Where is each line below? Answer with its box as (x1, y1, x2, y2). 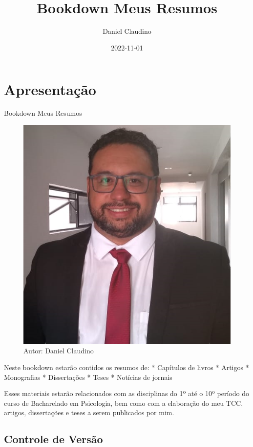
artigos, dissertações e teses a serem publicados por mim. (4, 407, 174, 418)
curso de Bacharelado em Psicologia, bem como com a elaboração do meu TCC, (4, 397, 243, 408)
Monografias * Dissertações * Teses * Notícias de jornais (4, 372, 172, 382)
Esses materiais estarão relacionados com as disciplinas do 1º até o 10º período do (4, 388, 249, 398)
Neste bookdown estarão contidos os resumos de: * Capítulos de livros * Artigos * (4, 362, 249, 372)
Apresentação (4, 79, 96, 99)
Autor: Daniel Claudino (23, 346, 94, 356)
